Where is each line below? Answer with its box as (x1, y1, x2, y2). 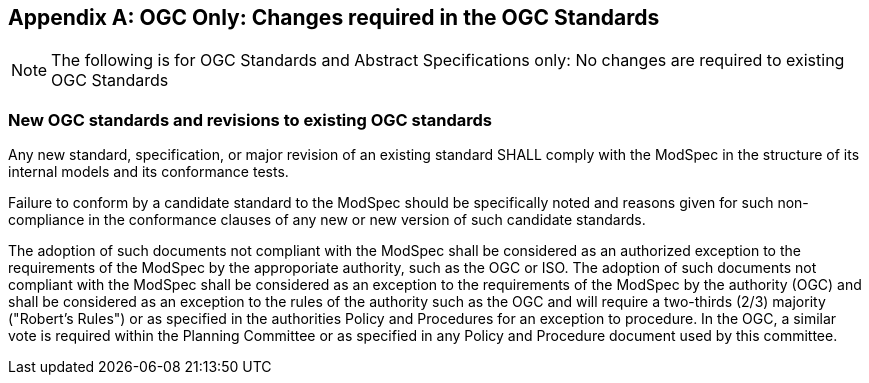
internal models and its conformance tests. (8, 163, 289, 181)
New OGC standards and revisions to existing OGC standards (8, 109, 493, 130)
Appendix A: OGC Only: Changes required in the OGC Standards (8, 5, 660, 30)
